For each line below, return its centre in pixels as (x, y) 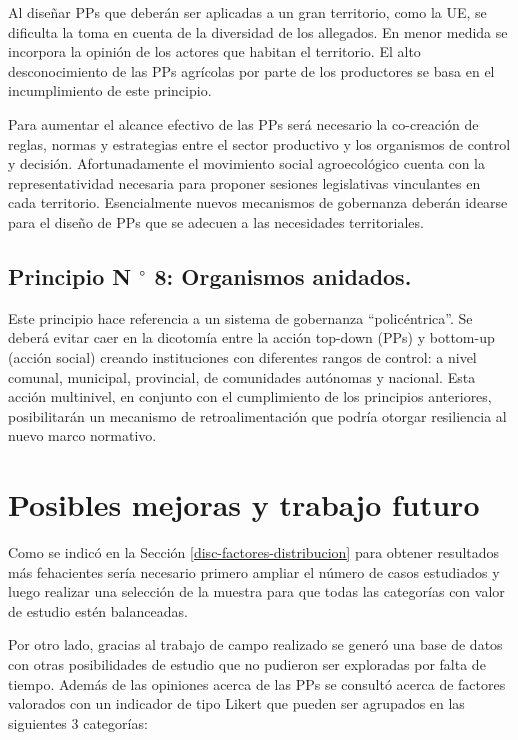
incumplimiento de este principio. (110, 90)
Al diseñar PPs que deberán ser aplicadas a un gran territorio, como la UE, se (247, 12)
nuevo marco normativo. (82, 435)
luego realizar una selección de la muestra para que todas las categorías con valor (256, 591)
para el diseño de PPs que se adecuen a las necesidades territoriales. (216, 221)
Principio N (70, 275)
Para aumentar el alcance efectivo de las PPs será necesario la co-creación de (243, 123)
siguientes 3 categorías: (78, 722)
